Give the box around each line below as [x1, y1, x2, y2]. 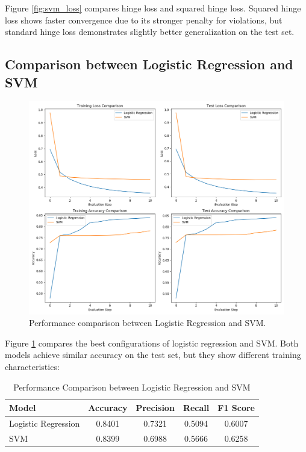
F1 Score [217, 401, 255, 414]
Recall [183, 401, 210, 414]
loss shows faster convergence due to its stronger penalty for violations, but [5, 13, 283, 26]
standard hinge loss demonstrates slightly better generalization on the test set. [5, 25, 295, 38]
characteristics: [5, 360, 60, 372]
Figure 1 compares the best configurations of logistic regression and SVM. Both [5, 336, 299, 349]
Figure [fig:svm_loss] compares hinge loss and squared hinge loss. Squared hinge [5, 2, 301, 14]
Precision [136, 401, 175, 414]
